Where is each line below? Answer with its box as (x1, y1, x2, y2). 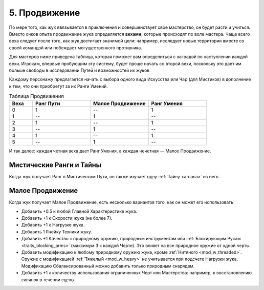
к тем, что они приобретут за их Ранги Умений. (9, 83, 108, 89)
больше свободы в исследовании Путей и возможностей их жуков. (9, 67, 151, 73)
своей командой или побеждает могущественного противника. (9, 44, 143, 51)
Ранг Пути (35, 100, 61, 107)
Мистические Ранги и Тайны (9, 161, 102, 169)
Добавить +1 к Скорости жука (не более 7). (21, 215, 112, 221)
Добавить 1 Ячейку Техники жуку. (21, 228, 92, 234)
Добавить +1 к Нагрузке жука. (21, 222, 85, 228)
